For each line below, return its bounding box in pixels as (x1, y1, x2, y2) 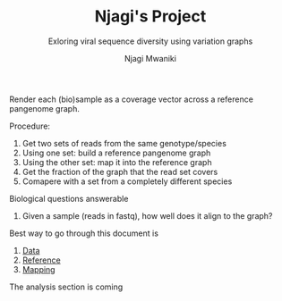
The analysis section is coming (9, 281, 124, 292)
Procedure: (9, 121, 51, 131)
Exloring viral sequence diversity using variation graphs (47, 36, 253, 46)
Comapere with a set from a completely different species (21, 176, 233, 187)
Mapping (21, 263, 56, 274)
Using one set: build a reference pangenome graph (21, 147, 211, 158)
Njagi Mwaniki (124, 53, 177, 63)
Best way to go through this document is (9, 228, 159, 238)
